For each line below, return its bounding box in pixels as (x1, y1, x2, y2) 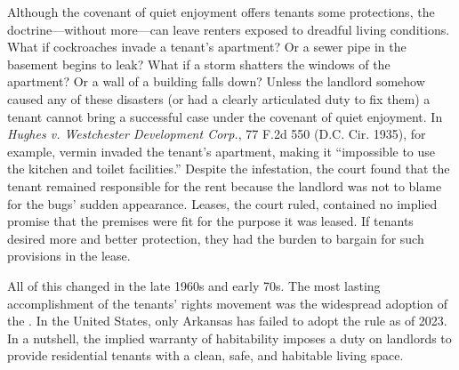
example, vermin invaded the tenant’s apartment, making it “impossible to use (7, 141, 436, 160)
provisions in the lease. (7, 246, 131, 265)
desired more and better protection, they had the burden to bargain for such (7, 229, 424, 247)
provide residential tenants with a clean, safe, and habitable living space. (7, 346, 404, 365)
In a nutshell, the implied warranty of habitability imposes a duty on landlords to (7, 328, 452, 347)
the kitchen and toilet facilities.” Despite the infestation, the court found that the (7, 159, 450, 178)
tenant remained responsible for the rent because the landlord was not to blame (7, 176, 442, 195)
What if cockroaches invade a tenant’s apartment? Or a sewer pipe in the (7, 37, 407, 56)
